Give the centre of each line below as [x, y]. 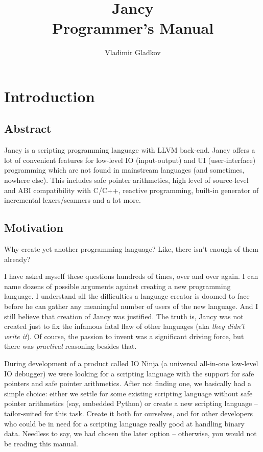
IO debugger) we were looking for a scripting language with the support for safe [129, 373]
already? [17, 259]
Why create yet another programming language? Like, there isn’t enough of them [131, 249]
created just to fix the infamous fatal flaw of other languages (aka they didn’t [124, 326]
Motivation [34, 228]
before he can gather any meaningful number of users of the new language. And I [131, 306]
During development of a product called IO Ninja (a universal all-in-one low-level [131, 363]
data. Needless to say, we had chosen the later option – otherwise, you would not [130, 433]
